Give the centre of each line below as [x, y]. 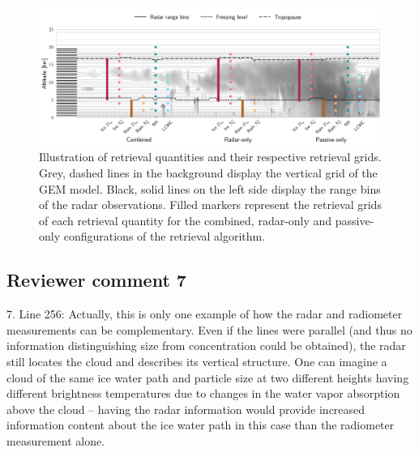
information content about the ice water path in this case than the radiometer [201, 425]
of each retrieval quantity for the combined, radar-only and [186, 220]
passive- [355, 220]
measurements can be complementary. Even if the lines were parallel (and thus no [209, 329]
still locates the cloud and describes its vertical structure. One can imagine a [197, 361]
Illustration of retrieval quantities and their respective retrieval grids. [210, 157]
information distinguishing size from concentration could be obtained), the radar [206, 345]
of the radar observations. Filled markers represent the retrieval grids [210, 205]
